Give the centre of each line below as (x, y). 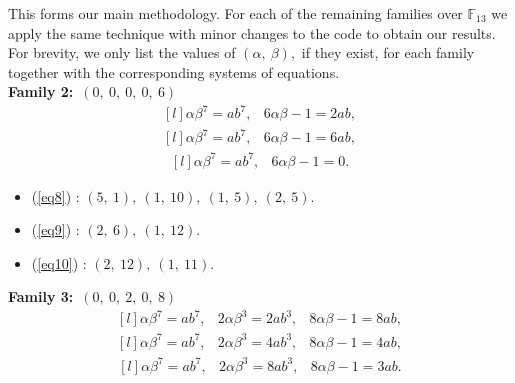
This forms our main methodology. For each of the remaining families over (235, 13)
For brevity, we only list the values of (122, 52)
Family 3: (41, 296)
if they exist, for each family (388, 52)
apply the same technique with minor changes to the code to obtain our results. (252, 32)
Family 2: (41, 91)
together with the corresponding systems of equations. (174, 71)
